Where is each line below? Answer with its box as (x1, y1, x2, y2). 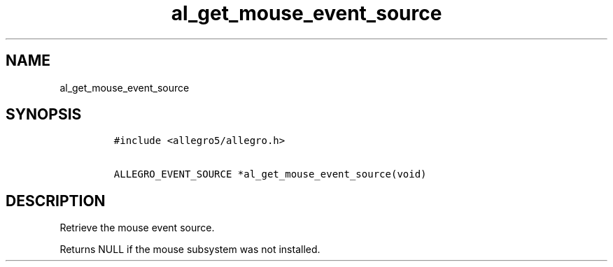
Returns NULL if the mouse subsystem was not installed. (59, 243, 320, 256)
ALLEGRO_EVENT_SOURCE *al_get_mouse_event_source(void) (113, 168, 427, 180)
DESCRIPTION (6, 192, 106, 210)
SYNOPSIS (6, 106, 82, 124)
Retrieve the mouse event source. (59, 222, 215, 234)
